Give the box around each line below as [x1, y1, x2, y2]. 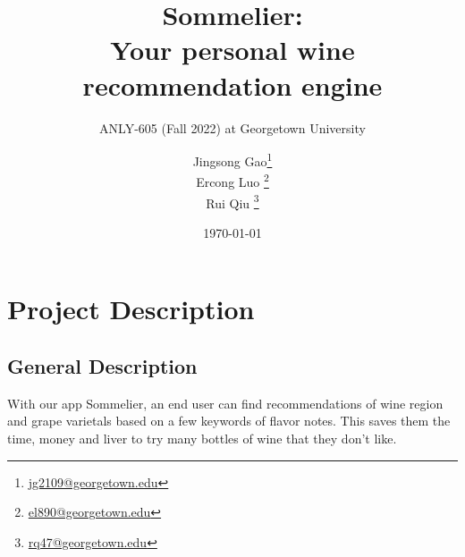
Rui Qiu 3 [206, 190, 259, 212]
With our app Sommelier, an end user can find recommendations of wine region [7, 393, 444, 412]
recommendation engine [82, 66, 383, 103]
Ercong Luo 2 [196, 170, 269, 190]
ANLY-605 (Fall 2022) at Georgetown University [99, 118, 366, 137]
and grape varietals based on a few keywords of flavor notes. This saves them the [7, 411, 451, 430]
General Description [7, 352, 198, 380]
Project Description [7, 291, 255, 327]
